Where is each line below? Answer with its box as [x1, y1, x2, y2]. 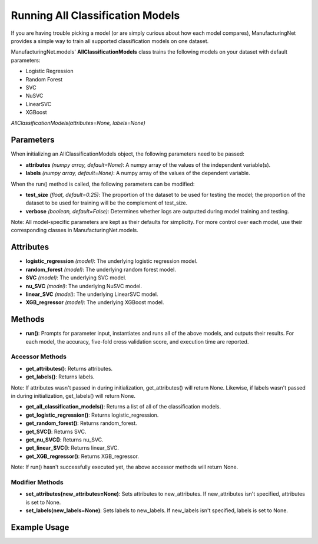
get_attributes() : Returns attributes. [25, 365, 113, 372]
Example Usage [11, 522, 69, 532]
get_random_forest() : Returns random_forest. [25, 420, 138, 427]
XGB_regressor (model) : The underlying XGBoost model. [25, 299, 164, 306]
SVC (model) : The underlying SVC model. [25, 274, 127, 281]
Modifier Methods [11, 478, 64, 486]
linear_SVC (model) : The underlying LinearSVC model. [25, 291, 158, 298]
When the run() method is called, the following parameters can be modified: [11, 180, 195, 187]
